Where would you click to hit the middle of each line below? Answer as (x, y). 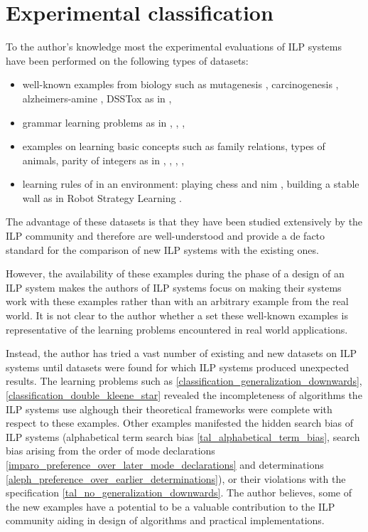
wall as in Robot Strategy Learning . (102, 197)
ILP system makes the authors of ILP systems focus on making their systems (174, 287)
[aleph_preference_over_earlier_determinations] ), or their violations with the (176, 478)
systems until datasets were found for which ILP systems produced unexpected (177, 367)
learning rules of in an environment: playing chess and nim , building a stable (191, 184)
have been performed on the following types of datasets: (127, 60)
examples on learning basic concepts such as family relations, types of (174, 146)
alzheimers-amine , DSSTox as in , (97, 98)
